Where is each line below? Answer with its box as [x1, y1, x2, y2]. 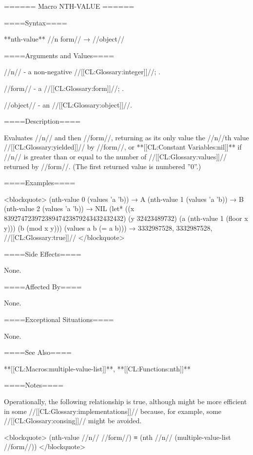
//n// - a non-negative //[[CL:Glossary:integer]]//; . [4, 66, 160, 77]
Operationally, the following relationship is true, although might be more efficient [4, 396, 247, 407]
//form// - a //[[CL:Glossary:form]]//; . [4, 83, 124, 93]
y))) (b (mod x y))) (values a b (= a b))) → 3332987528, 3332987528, [4, 222, 213, 233]
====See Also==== [4, 347, 72, 357]
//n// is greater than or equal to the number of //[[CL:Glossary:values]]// [4, 151, 227, 161]
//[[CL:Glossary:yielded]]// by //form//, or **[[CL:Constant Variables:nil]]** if [4, 142, 242, 152]
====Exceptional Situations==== [4, 314, 114, 325]
